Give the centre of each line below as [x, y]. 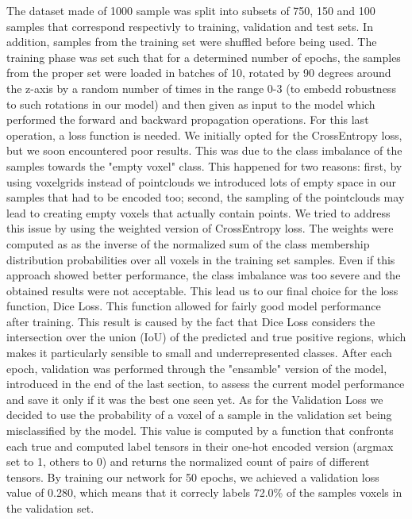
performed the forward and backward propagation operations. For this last [188, 119]
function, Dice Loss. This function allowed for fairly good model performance [194, 306]
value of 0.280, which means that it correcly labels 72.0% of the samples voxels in [204, 492]
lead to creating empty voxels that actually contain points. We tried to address [198, 212]
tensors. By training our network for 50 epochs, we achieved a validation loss [193, 477]
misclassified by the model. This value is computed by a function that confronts [200, 431]
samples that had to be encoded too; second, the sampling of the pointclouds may [206, 197]
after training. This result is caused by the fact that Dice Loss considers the [191, 321]
